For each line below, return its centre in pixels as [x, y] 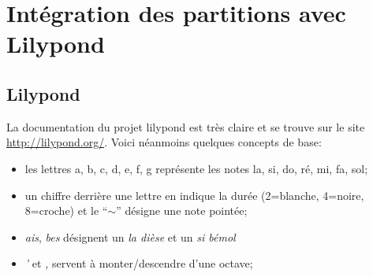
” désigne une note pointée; [182, 211]
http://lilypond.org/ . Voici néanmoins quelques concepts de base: [164, 142]
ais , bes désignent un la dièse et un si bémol [130, 236]
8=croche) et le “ [66, 211]
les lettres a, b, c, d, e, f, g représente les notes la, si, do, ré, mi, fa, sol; [196, 168]
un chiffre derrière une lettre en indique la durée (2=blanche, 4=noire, [194, 195]
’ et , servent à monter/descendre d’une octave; [139, 263]
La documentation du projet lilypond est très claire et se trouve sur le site [186, 126]
